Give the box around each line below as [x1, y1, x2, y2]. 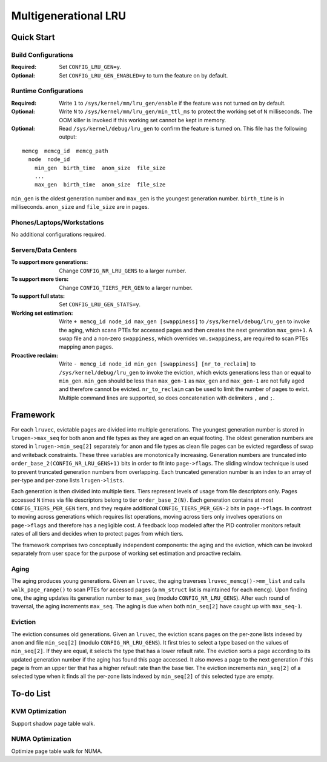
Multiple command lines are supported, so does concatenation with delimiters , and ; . [59, 394, 275, 401]
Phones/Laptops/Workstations [11, 218, 104, 226]
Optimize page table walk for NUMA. [11, 747, 103, 755]
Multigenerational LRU [11, 9, 127, 22]
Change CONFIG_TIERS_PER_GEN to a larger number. [59, 284, 193, 291]
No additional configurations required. [11, 231, 106, 238]
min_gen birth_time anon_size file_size [34, 164, 166, 171]
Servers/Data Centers [11, 246, 77, 254]
